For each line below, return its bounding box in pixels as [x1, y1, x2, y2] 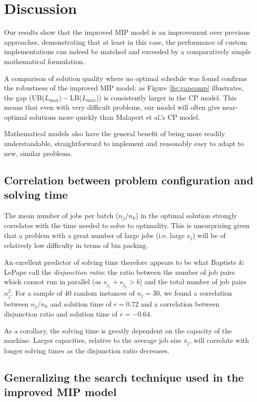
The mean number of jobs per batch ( [4, 210, 119, 220]
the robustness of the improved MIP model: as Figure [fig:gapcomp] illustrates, [4, 82, 244, 93]
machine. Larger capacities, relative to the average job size [4, 335, 182, 345]
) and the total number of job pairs [139, 276, 247, 287]
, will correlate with [189, 335, 249, 345]
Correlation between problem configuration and [4, 172, 254, 187]
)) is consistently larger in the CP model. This [96, 92, 237, 102]
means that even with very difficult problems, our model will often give [4, 102, 220, 112]
